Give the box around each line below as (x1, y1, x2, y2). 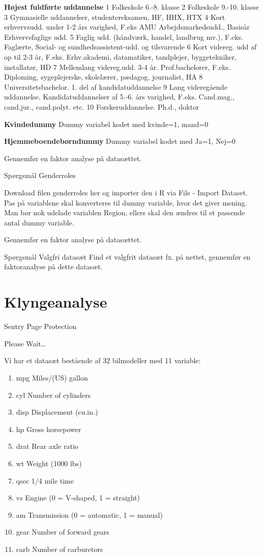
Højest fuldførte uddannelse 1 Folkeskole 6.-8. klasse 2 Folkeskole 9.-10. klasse (4, 2, 259, 12)
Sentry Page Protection (4, 321, 77, 332)
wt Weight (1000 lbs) (16, 458, 82, 468)
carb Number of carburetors (16, 543, 103, 554)
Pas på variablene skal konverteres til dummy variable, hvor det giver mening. (4, 197, 247, 208)
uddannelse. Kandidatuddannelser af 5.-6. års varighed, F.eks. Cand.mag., (4, 91, 235, 102)
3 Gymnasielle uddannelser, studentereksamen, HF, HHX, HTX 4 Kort (4, 11, 225, 22)
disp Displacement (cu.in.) (16, 407, 98, 417)
